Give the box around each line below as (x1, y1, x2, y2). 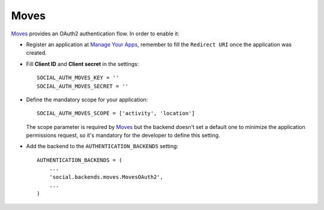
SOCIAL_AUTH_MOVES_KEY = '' (37, 74, 119, 81)
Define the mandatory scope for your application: (26, 96, 148, 103)
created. (26, 49, 47, 56)
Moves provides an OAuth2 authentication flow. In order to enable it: (11, 30, 180, 37)
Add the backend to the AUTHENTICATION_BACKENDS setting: (26, 143, 179, 150)
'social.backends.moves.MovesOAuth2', (49, 173, 164, 180)
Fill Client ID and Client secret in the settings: (26, 60, 139, 67)
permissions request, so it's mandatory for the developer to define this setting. (26, 132, 220, 139)
